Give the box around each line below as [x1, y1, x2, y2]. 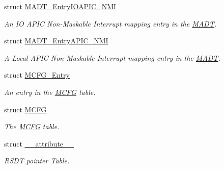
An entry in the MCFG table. [4, 86, 96, 97]
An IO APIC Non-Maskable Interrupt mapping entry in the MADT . [4, 18, 217, 29]
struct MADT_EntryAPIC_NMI [4, 35, 108, 46]
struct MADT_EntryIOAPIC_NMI [4, 1, 117, 11]
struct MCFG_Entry [4, 69, 70, 80]
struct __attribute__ [4, 138, 74, 149]
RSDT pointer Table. [4, 155, 70, 166]
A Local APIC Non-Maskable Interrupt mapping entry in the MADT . [4, 52, 220, 63]
